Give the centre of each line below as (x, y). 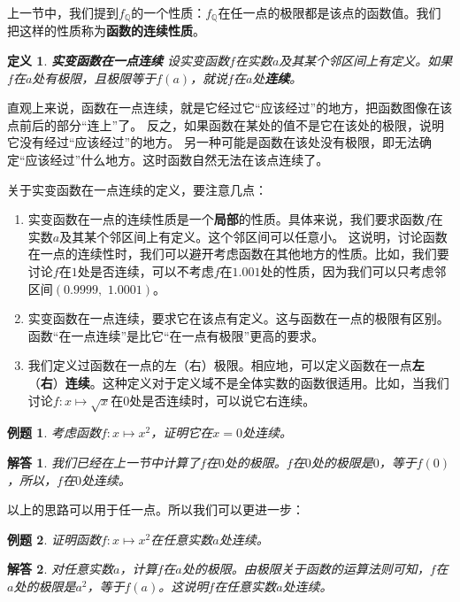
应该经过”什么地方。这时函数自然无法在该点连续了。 (177, 160)
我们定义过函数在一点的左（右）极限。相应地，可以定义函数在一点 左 (226, 365)
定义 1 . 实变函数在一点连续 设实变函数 (118, 61)
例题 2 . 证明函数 (54, 539)
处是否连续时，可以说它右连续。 (222, 400)
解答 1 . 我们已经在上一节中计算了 (103, 462)
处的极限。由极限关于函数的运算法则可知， (306, 569)
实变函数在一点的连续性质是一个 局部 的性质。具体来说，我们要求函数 (226, 219)
